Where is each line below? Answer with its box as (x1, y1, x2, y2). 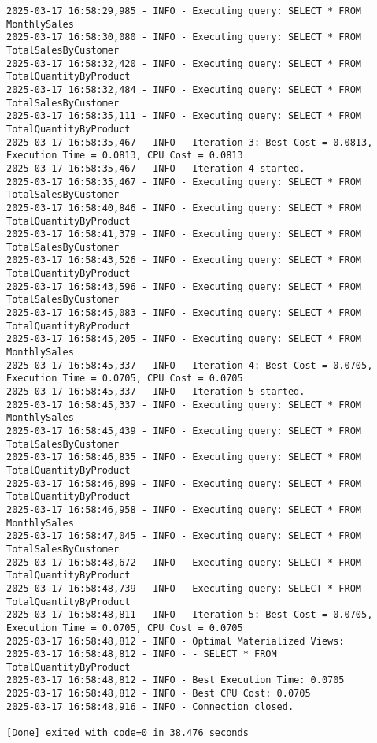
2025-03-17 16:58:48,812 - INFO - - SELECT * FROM (6, 648, 277, 660)
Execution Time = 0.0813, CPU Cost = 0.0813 (6, 150, 243, 162)
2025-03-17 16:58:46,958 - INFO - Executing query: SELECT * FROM (6, 503, 362, 515)
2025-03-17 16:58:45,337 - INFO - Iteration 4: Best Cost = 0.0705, (6, 359, 373, 371)
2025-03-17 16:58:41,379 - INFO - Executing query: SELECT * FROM (6, 228, 362, 240)
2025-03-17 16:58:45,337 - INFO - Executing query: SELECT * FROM (6, 399, 362, 411)
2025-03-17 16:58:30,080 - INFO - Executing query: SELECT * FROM (6, 32, 362, 43)
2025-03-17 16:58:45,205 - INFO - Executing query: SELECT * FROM (6, 333, 362, 345)
